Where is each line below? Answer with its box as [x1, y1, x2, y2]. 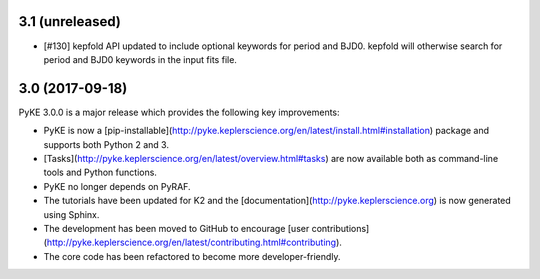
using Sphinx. [43, 208, 100, 220]
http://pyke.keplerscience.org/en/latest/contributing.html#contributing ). [46, 236, 342, 249]
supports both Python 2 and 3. [43, 138, 170, 150]
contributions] [311, 222, 370, 234]
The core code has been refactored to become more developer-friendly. [43, 250, 341, 262]
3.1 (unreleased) [18, 13, 122, 30]
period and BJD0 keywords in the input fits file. [43, 53, 237, 65]
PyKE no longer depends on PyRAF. [43, 180, 191, 192]
